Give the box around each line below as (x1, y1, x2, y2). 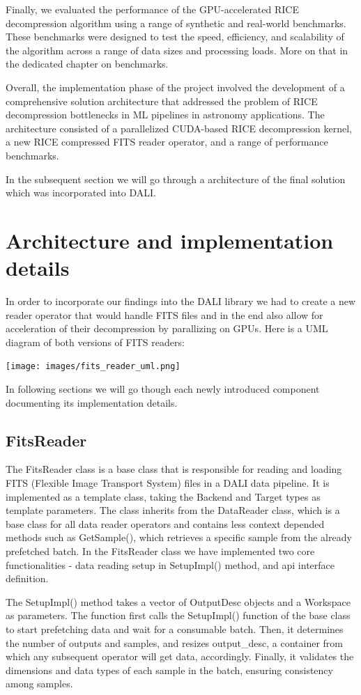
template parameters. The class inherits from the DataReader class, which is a (6, 503, 340, 517)
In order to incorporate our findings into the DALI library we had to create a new (6, 294, 356, 309)
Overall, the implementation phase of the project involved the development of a (6, 79, 345, 94)
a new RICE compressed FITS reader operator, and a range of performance (6, 134, 328, 149)
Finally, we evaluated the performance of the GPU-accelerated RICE (6, 2, 299, 16)
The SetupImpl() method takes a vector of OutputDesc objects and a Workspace (6, 594, 351, 609)
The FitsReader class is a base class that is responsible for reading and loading (6, 462, 342, 476)
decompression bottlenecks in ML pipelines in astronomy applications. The (6, 107, 325, 122)
